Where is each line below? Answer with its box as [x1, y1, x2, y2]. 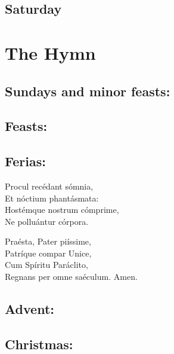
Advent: [5, 300, 54, 318]
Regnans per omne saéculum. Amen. [5, 270, 138, 283]
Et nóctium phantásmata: [5, 191, 99, 204]
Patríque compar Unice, [5, 246, 92, 259]
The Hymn [5, 40, 96, 65]
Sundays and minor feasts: [5, 81, 170, 100]
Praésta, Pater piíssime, [5, 235, 91, 248]
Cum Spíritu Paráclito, [5, 258, 88, 271]
